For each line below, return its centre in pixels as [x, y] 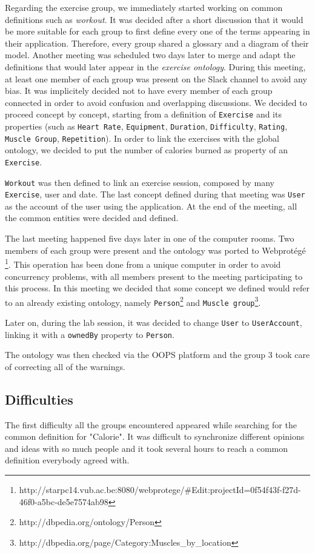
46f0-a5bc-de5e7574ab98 [64, 501]
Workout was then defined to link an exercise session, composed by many [140, 182]
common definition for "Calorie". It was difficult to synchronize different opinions [155, 436]
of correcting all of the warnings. [65, 366]
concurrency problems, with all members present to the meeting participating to [154, 276]
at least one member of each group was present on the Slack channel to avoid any [156, 78]
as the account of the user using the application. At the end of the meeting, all [151, 206]
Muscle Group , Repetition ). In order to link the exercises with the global [142, 138]
